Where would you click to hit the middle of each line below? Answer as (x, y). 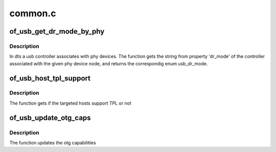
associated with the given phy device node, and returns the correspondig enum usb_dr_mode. (109, 63)
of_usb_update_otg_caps (50, 118)
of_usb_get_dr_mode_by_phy (57, 31)
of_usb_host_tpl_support (50, 78)
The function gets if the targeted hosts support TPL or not (70, 103)
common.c (33, 13)
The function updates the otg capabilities (53, 143)
